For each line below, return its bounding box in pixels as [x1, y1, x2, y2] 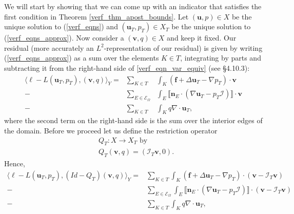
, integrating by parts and [180, 52, 261, 63]
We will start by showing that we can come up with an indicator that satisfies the [4, 1, 262, 11]
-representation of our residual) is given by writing [104, 42, 263, 53]
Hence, [4, 158, 25, 169]
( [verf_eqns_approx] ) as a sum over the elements [4, 52, 159, 63]
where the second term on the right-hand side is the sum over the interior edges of [4, 115, 263, 126]
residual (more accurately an [4, 42, 94, 53]
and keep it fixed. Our [167, 32, 237, 43]
